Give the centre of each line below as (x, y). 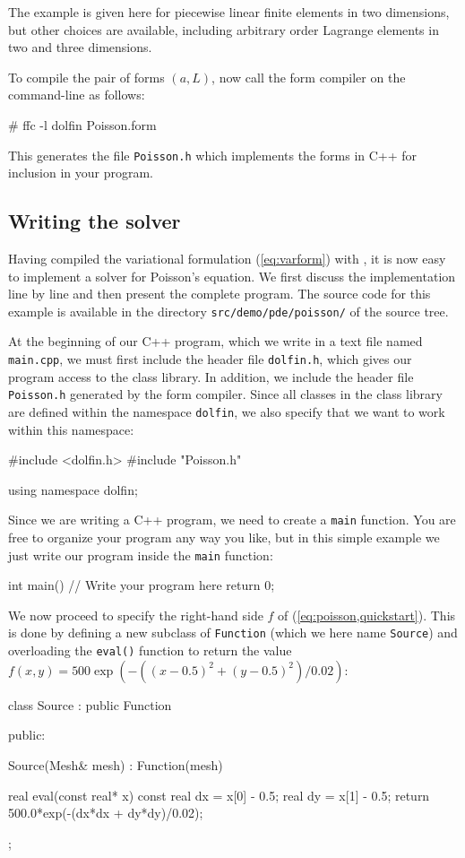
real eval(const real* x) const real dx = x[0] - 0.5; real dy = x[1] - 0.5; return (219, 795)
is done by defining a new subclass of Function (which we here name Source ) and (233, 633)
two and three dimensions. (80, 47)
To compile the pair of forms (86, 77)
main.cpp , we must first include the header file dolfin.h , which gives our (210, 359)
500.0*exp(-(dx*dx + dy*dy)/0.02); (106, 813)
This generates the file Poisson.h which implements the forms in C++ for (213, 155)
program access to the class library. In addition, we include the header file (211, 376)
